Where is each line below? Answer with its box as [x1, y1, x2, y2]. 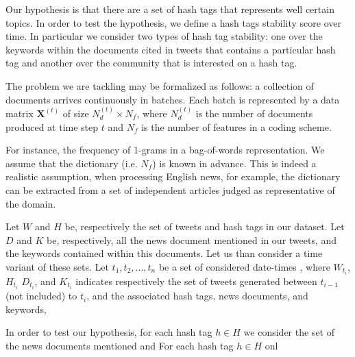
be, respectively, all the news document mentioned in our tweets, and [47, 232, 337, 247]
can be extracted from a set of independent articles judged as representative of [5, 182, 335, 197]
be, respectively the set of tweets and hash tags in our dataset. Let [64, 219, 345, 234]
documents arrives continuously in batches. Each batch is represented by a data [5, 92, 340, 106]
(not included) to [5, 288, 77, 303]
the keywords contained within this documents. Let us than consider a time [5, 246, 323, 260]
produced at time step [5, 119, 99, 134]
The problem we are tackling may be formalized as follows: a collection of [5, 78, 314, 93]
